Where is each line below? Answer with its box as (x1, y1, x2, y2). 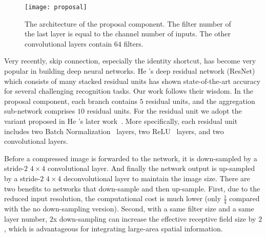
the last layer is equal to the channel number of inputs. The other (25, 28, 231, 39)
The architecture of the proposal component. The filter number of (25, 18, 231, 29)
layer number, (4, 213, 48, 224)
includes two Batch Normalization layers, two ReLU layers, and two (4, 125, 224, 136)
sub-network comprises (4, 105, 75, 116)
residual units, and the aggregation (146, 95, 255, 106)
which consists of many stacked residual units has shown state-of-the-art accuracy (4, 75, 261, 86)
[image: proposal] (25, 4, 87, 11)
